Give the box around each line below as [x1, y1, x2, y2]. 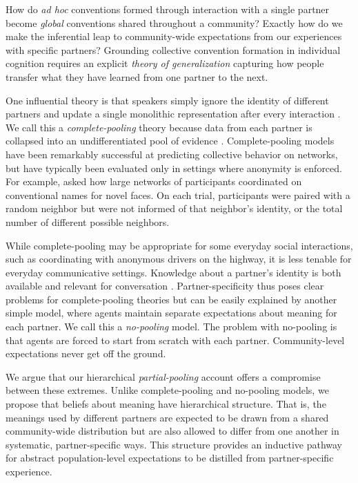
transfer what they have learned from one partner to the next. [6, 69, 268, 84]
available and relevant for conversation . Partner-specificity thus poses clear [6, 278, 324, 293]
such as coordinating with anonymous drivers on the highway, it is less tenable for [6, 252, 352, 266]
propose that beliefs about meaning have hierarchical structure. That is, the [6, 397, 326, 411]
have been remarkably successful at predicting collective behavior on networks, [6, 146, 338, 161]
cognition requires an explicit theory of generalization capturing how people [6, 56, 324, 70]
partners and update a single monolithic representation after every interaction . [6, 106, 341, 121]
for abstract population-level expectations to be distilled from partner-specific [6, 451, 334, 465]
